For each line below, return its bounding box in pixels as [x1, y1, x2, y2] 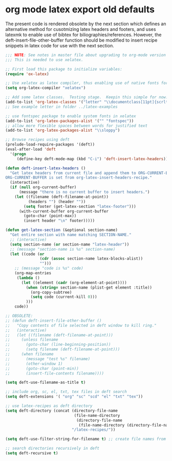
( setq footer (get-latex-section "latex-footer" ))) [24, 204, 137, 209]
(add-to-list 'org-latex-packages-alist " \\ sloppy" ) [5, 128, 120, 133]
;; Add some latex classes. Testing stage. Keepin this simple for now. [5, 95, 168, 100]
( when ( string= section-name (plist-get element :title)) [26, 285, 153, 290]
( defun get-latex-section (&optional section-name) [5, 227, 118, 233]
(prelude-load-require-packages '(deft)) [5, 142, 95, 147]
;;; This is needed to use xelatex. [5, 57, 83, 62]
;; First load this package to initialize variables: [5, 66, 123, 72]
